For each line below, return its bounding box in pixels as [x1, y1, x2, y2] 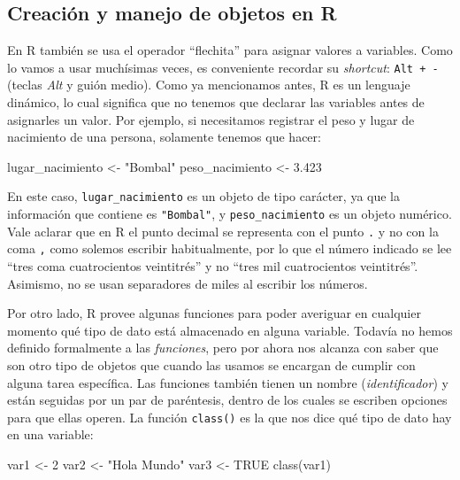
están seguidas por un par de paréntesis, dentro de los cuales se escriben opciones [7, 391, 448, 409]
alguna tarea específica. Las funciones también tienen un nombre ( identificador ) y [7, 373, 448, 391]
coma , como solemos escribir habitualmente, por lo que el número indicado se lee [7, 239, 452, 258]
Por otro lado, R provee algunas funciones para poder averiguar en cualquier [7, 304, 421, 322]
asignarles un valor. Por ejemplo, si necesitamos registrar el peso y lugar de [7, 110, 415, 128]
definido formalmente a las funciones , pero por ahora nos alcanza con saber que [7, 338, 439, 357]
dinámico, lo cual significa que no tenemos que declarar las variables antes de [7, 93, 425, 112]
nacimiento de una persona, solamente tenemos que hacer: [7, 128, 321, 146]
